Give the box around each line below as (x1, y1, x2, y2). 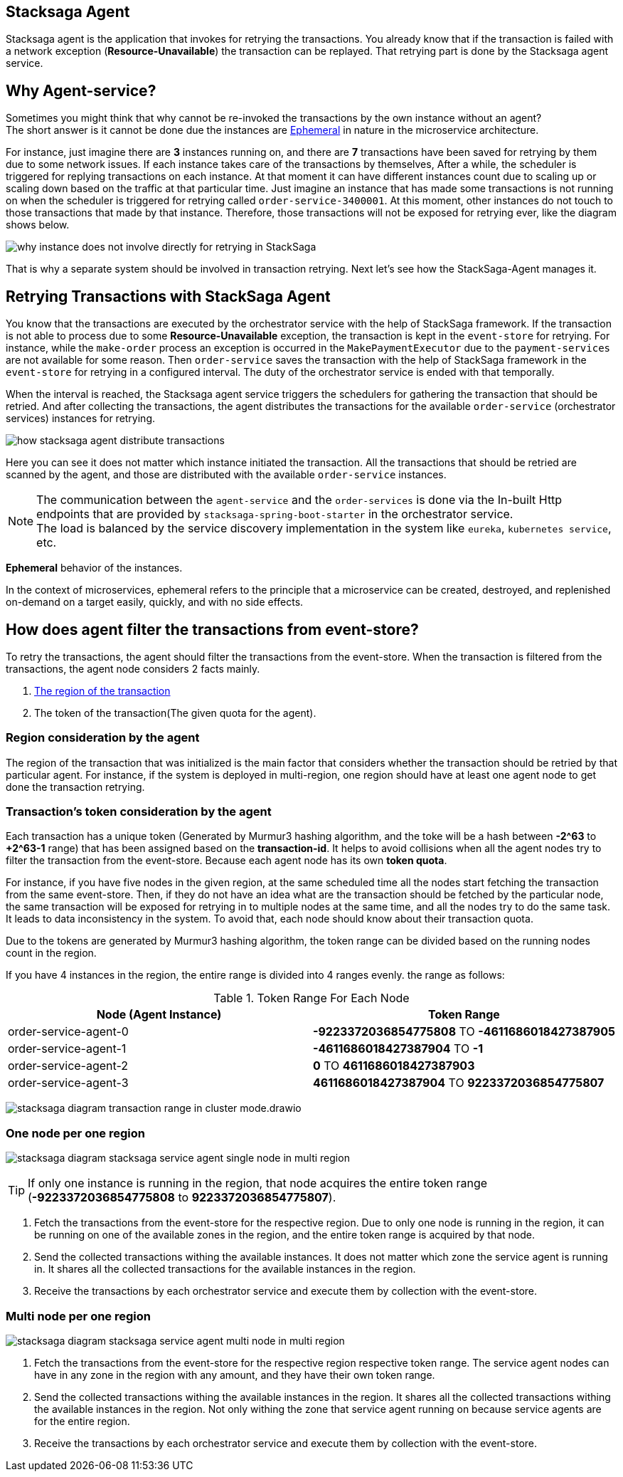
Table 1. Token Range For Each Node (213, 991, 410, 1006)
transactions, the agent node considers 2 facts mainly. (6, 662, 260, 675)
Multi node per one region (6, 1308, 151, 1323)
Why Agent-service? (6, 81, 156, 100)
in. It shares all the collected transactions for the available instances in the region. (34, 1263, 416, 1276)
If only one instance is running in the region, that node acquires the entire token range (28, 1176, 488, 1191)
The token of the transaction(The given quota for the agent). (34, 706, 316, 719)
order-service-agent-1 (8, 1041, 127, 1056)
